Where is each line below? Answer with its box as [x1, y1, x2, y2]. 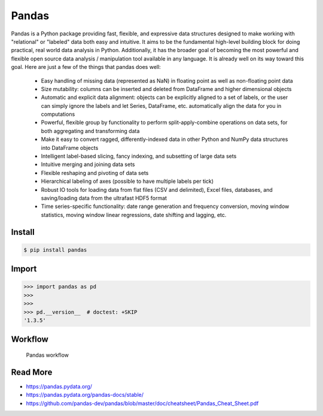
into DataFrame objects [41, 144, 99, 151]
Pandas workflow [26, 351, 69, 358]
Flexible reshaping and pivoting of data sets [41, 169, 149, 176]
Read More [11, 367, 53, 377]
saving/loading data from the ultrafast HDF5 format [41, 194, 167, 201]
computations [41, 111, 75, 118]
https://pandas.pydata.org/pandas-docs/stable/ [26, 391, 144, 399]
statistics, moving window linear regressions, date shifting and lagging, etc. [41, 211, 227, 218]
